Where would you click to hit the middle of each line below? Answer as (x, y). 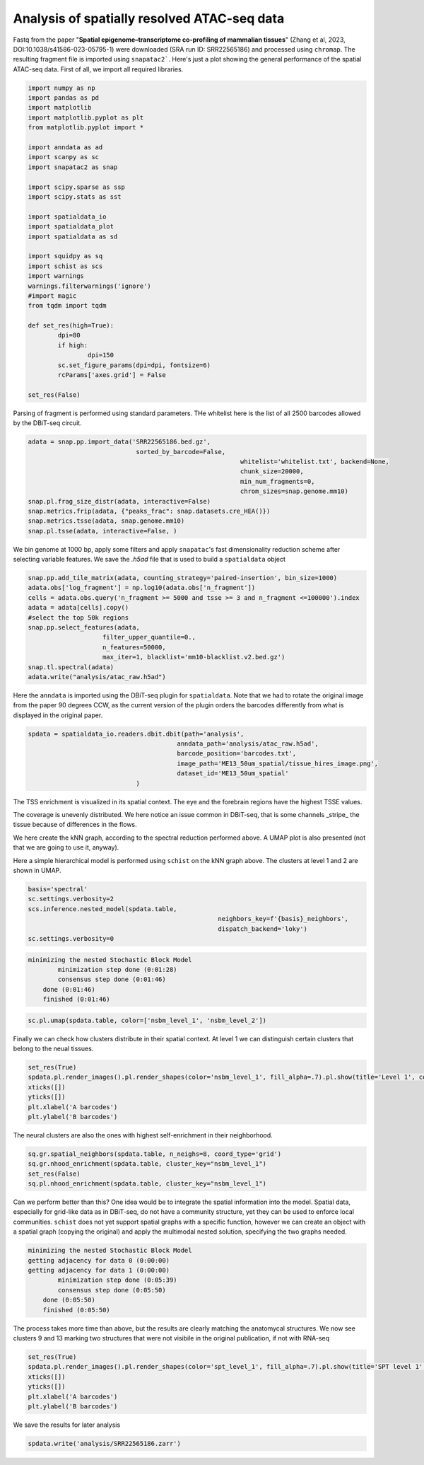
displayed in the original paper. (58, 715)
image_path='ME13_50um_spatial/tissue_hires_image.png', (277, 763)
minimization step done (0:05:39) (117, 1280)
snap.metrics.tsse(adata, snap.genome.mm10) (106, 521)
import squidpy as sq (65, 256)
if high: (73, 345)
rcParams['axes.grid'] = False (112, 375)
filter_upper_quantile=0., (149, 637)
